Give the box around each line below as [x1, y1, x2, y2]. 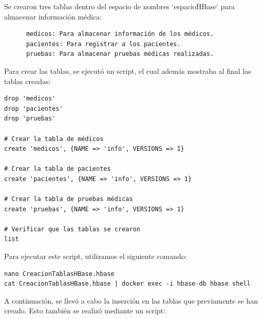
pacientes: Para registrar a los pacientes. [26, 40, 181, 48]
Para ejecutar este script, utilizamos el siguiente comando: [4, 251, 187, 262]
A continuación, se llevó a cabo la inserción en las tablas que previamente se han [4, 295, 258, 306]
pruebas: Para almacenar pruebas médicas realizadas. [26, 50, 214, 58]
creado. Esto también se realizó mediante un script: [4, 305, 165, 316]
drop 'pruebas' [4, 115, 56, 123]
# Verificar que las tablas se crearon [4, 225, 140, 233]
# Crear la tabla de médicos [4, 135, 104, 143]
